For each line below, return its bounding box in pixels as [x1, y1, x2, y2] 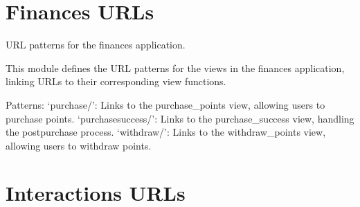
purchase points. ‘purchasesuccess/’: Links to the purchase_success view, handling [6, 111, 354, 125]
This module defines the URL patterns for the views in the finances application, [6, 60, 345, 75]
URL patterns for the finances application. [6, 37, 186, 52]
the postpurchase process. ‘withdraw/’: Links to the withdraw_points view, [6, 125, 326, 139]
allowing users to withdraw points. [6, 138, 152, 152]
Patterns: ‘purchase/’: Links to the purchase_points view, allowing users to [6, 97, 325, 111]
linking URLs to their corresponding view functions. [6, 74, 226, 89]
